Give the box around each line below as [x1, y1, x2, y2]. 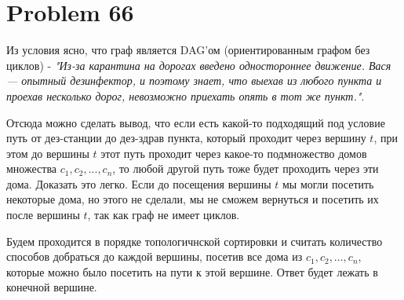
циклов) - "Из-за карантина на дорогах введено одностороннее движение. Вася [6, 57, 391, 73]
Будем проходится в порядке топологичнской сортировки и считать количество [6, 232, 383, 249]
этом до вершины [6, 145, 89, 161]
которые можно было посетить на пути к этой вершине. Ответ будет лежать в [6, 263, 378, 280]
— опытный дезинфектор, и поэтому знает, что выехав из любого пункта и [6, 72, 382, 89]
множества [6, 160, 57, 177]
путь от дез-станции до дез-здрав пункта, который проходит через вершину [6, 130, 366, 146]
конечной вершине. [6, 279, 97, 295]
